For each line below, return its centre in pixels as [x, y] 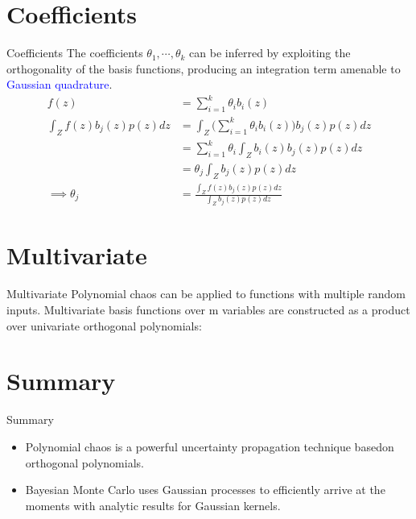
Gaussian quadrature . [60, 84]
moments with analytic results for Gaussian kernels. [153, 505]
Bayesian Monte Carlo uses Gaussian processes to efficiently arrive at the [205, 490]
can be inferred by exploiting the [270, 53]
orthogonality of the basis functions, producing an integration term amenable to [204, 68]
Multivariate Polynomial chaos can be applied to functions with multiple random [206, 294]
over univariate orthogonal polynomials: [104, 325]
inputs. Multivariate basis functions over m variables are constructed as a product [208, 309]
